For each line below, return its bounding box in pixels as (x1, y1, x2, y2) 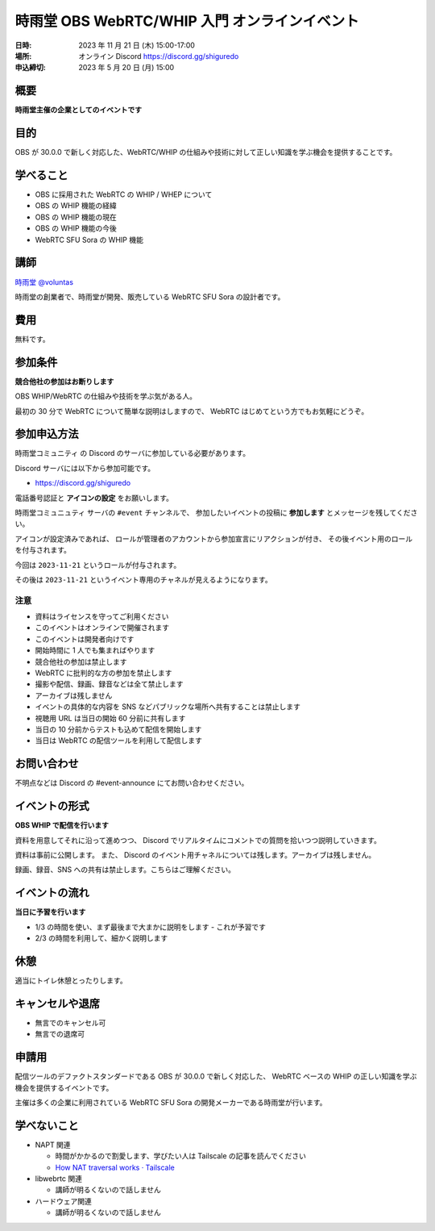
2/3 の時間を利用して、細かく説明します (35, 933, 168, 943)
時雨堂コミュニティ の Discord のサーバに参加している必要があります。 (14, 449, 250, 458)
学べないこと (14, 1118, 79, 1133)
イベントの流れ (14, 886, 89, 899)
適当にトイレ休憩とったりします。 (14, 975, 128, 985)
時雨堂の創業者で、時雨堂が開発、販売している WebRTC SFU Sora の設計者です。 (14, 291, 285, 302)
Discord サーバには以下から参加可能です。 (14, 463, 155, 473)
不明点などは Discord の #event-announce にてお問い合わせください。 (14, 778, 249, 788)
